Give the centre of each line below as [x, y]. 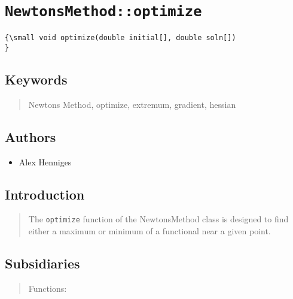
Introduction [45, 194]
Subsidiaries [42, 263]
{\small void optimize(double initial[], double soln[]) [120, 38]
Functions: [48, 288]
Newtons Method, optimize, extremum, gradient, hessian [132, 104]
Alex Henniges [45, 161]
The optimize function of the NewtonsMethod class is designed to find [158, 219]
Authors [30, 136]
